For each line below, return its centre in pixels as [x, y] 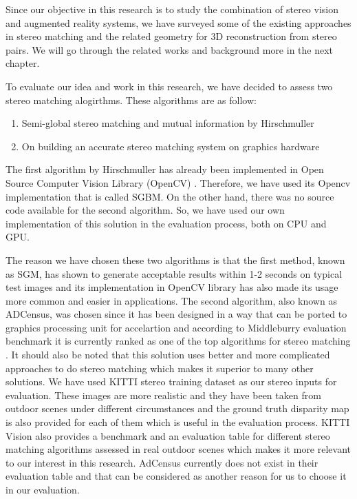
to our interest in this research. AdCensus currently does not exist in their [162, 462]
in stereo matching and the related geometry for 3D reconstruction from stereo [171, 36]
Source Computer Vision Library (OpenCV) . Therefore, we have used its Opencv [178, 182]
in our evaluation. [43, 489]
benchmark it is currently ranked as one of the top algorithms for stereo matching [178, 341]
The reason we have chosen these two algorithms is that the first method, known [175, 259]
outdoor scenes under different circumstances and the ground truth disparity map [177, 408]
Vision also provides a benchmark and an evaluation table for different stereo [168, 435]
